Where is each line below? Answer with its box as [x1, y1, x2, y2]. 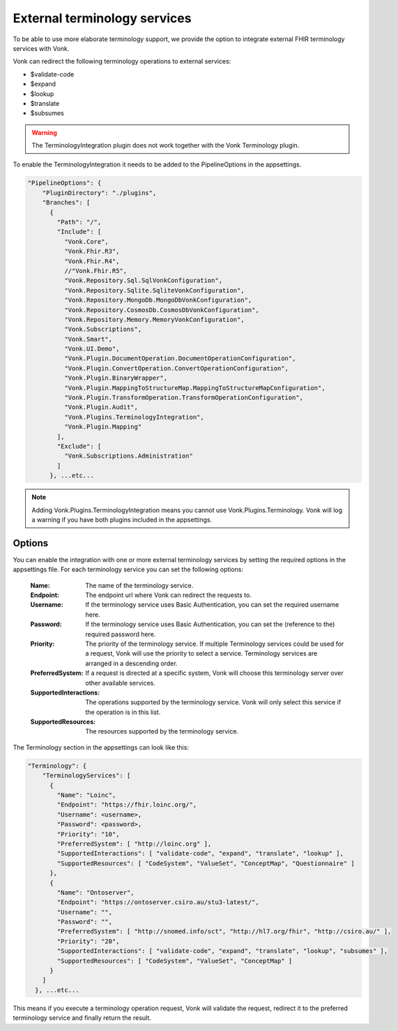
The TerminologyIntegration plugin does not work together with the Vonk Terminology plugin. [31, 141, 300, 150]
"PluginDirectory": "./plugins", [42, 189, 157, 196]
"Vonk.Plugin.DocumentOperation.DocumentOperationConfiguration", [63, 355, 296, 362]
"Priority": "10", [56, 830, 120, 838]
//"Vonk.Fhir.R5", [63, 267, 128, 274]
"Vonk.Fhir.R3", [63, 247, 120, 256]
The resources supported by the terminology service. [85, 727, 239, 736]
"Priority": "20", [56, 937, 120, 945]
